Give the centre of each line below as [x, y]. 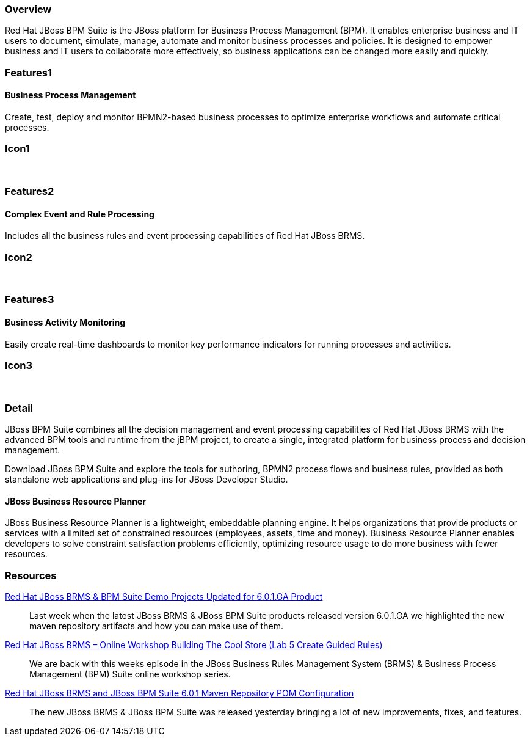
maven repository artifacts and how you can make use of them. [156, 626]
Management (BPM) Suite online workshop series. [130, 674]
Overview [28, 9]
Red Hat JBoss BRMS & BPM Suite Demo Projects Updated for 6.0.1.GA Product [164, 597]
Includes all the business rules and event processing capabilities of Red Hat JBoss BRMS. [185, 236]
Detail [19, 408]
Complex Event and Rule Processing [80, 214]
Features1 [28, 72]
